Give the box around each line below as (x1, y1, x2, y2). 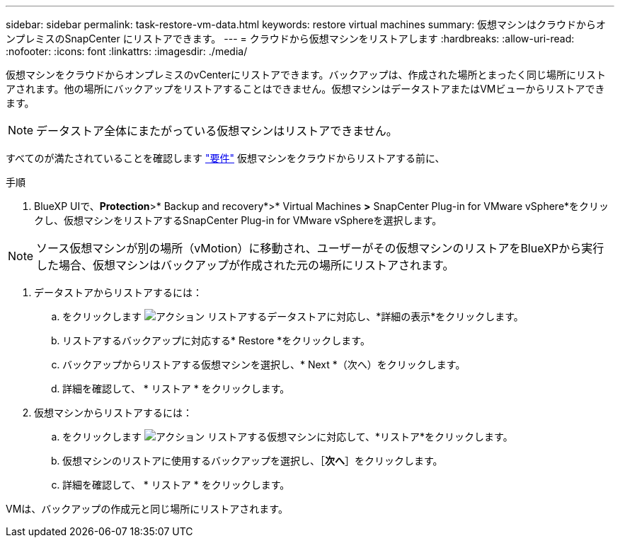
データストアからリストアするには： (34, 286, 202, 298)
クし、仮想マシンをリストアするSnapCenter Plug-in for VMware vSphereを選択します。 (34, 214, 442, 226)
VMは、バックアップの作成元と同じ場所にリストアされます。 (6, 503, 288, 515)
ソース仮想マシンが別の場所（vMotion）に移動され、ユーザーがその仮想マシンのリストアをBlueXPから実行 (36, 241, 604, 255)
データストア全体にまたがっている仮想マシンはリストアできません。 (36, 124, 398, 138)
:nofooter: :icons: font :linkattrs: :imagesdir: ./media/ (6, 45, 248, 57)
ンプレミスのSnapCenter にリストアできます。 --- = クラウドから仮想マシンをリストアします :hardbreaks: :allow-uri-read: (6, 33, 575, 45)
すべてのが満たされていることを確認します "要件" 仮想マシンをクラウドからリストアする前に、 (6, 152, 445, 164)
